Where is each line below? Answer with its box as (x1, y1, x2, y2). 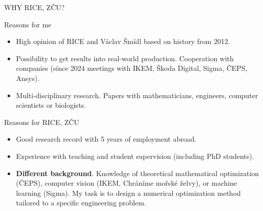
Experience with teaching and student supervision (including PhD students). (16, 150, 254, 161)
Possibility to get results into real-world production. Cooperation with (16, 53, 234, 63)
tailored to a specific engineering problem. (16, 197, 146, 208)
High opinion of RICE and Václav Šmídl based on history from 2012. (16, 36, 231, 47)
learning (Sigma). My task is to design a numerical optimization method (16, 187, 241, 198)
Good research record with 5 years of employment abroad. (16, 134, 197, 144)
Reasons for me (4, 19, 52, 29)
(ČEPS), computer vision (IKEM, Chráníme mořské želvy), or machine (16, 178, 237, 188)
